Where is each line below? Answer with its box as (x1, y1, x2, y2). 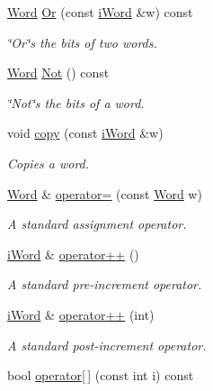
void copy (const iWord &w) (7, 123, 164, 142)
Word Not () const (7, 63, 110, 82)
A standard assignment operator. (7, 214, 187, 233)
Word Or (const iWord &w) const (7, 3, 193, 21)
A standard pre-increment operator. (7, 275, 202, 294)
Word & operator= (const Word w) (7, 184, 202, 203)
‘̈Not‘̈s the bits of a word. (7, 93, 145, 112)
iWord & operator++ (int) (7, 305, 155, 323)
